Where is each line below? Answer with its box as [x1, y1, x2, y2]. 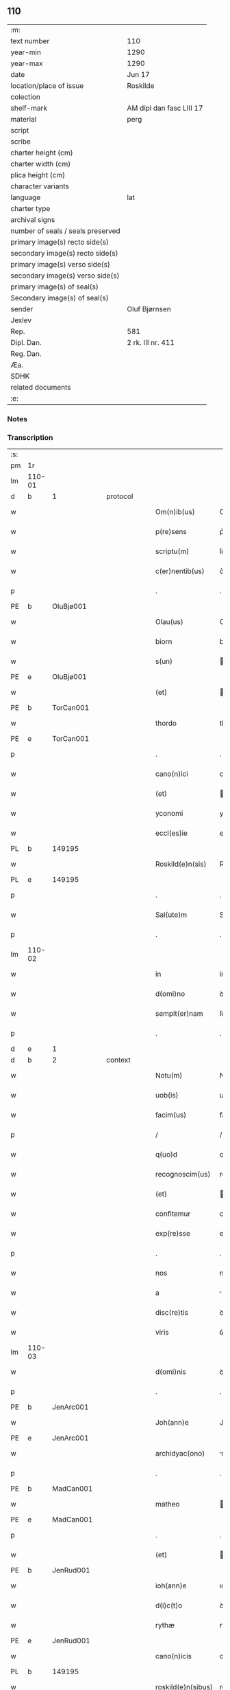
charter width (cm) [10, 159, 71, 168]
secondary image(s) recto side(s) [10, 248, 118, 258]
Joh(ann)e [155, 1418, 190, 1427]
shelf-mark [10, 103, 48, 113]
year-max [10, 58, 43, 68]
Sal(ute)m [155, 910, 187, 920]
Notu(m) [155, 1071, 183, 1080]
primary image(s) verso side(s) [10, 259, 111, 269]
